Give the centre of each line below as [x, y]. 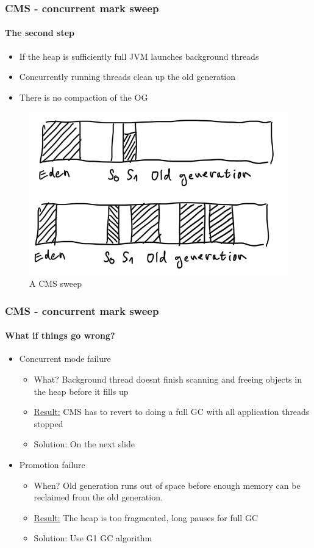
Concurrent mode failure [65, 359]
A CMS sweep [56, 283]
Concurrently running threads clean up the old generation [127, 77]
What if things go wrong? [60, 335]
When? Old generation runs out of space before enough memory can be [167, 485]
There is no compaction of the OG [84, 97]
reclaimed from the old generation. [98, 497]
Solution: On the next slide [84, 444]
